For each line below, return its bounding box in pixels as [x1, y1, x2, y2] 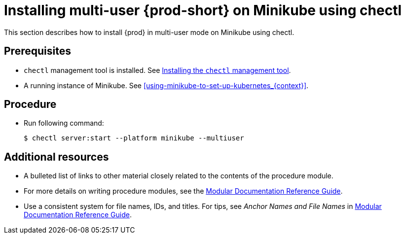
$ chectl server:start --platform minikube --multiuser [24, 134, 244, 142]
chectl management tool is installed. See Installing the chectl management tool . [24, 66, 291, 74]
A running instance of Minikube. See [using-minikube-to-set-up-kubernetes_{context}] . [24, 81, 309, 90]
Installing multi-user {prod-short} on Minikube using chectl [4, 2, 402, 19]
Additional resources [4, 150, 109, 163]
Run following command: [24, 119, 104, 128]
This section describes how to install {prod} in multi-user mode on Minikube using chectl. [4, 28, 295, 36]
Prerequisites [4, 45, 71, 58]
